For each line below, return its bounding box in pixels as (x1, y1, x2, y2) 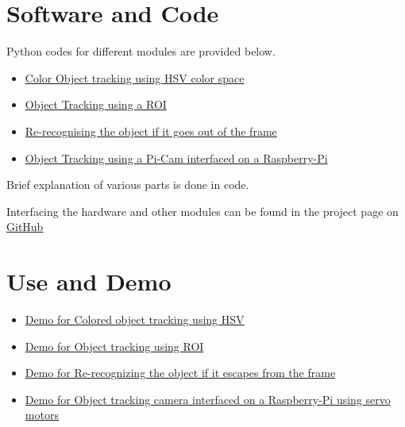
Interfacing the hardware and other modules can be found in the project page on (6, 202, 399, 219)
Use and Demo (6, 265, 172, 298)
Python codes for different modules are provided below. (6, 43, 276, 60)
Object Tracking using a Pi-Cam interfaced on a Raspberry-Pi (25, 149, 328, 166)
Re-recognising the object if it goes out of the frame (25, 122, 277, 139)
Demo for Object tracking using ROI (25, 337, 204, 354)
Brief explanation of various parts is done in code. (6, 176, 249, 193)
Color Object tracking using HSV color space (25, 69, 245, 86)
